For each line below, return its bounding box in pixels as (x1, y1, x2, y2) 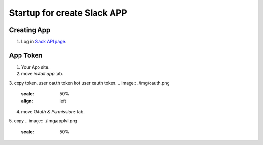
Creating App (9, 26, 51, 34)
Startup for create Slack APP (9, 7, 128, 18)
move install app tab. (21, 71, 63, 77)
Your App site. (21, 64, 50, 70)
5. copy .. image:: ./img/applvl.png (9, 118, 78, 124)
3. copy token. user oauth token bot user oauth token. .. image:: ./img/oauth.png (9, 80, 170, 86)
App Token (9, 51, 43, 59)
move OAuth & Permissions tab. (21, 109, 85, 114)
